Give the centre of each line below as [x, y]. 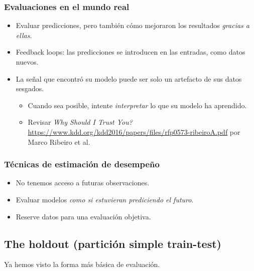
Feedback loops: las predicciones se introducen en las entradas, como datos [131, 52]
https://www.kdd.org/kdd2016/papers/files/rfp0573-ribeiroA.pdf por [134, 131]
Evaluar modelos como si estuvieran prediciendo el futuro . [105, 199]
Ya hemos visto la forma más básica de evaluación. [82, 264]
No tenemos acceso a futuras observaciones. [83, 183]
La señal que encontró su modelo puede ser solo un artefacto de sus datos [129, 78]
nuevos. [27, 62]
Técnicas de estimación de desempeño [82, 164]
